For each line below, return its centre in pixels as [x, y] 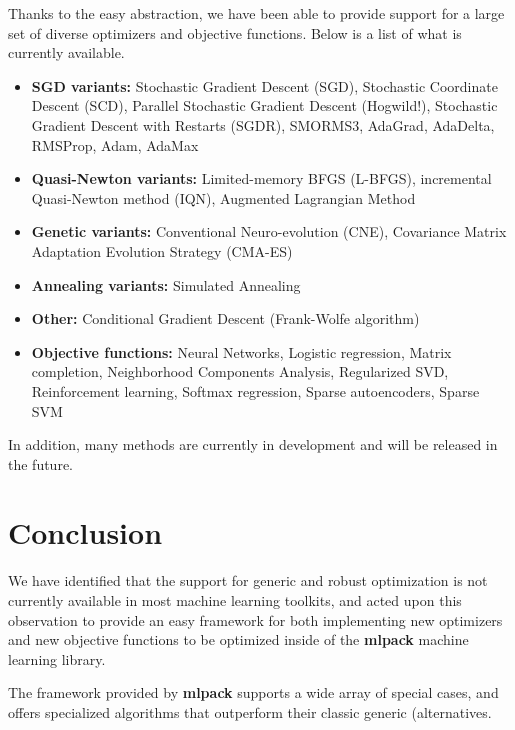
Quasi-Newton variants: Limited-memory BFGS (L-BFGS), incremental [261, 178]
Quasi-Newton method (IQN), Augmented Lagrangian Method [223, 197]
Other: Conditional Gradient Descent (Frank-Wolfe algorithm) [225, 318]
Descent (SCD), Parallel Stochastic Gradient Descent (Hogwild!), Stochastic [264, 105]
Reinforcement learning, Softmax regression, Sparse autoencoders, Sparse [255, 390]
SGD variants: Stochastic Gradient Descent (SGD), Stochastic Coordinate [264, 85]
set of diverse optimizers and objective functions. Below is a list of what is [235, 32]
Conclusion [85, 532]
